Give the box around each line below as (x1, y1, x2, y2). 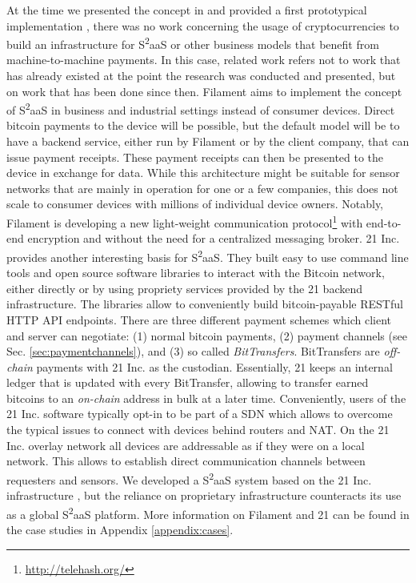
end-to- (366, 214, 402, 231)
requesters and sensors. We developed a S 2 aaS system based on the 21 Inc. (6, 468, 372, 488)
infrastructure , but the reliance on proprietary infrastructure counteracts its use (6, 487, 402, 504)
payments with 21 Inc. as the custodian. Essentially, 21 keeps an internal (36, 358, 393, 375)
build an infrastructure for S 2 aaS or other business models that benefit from (6, 34, 379, 52)
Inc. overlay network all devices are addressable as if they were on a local (6, 436, 365, 453)
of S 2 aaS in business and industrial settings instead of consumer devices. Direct (6, 99, 395, 118)
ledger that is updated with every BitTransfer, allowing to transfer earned (6, 374, 369, 391)
